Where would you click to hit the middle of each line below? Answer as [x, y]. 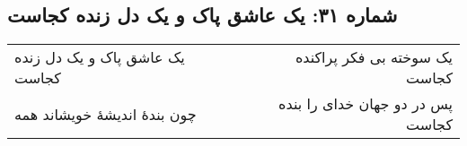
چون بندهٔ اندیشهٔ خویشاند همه [106, 114]
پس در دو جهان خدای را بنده [366, 104]
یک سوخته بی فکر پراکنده [374, 57]
